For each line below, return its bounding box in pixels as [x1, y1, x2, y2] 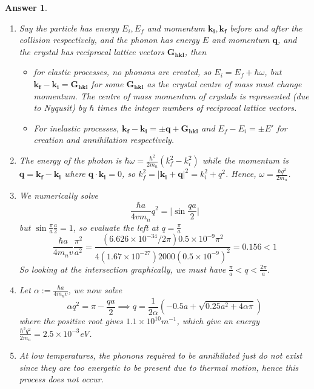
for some [91, 77, 124, 90]
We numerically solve [19, 189, 98, 202]
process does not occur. [19, 373, 104, 385]
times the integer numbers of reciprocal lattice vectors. [97, 101, 297, 114]
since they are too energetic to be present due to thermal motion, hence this [19, 361, 299, 373]
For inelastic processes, [33, 121, 119, 134]
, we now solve [68, 283, 122, 296]
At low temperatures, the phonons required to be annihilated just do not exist [19, 349, 302, 362]
